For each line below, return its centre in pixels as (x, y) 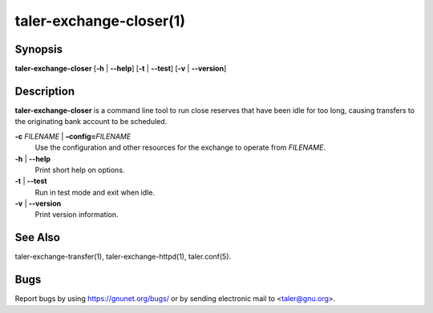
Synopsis (39, 49)
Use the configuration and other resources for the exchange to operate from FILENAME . (180, 147)
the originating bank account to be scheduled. (91, 122)
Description (45, 91)
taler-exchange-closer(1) (100, 21)
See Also (37, 237)
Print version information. (77, 215)
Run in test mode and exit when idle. (95, 192)
